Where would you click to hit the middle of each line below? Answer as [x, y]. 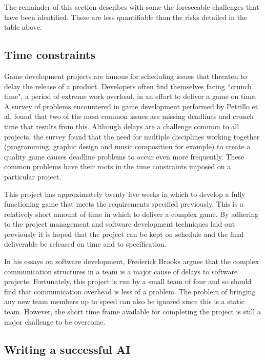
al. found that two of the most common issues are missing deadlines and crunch [129, 116]
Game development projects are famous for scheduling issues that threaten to [126, 76]
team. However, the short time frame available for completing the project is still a [132, 312]
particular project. [33, 176]
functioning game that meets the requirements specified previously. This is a [124, 204]
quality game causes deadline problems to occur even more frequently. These [124, 156]
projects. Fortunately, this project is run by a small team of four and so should [128, 281]
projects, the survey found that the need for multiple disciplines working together [132, 136]
